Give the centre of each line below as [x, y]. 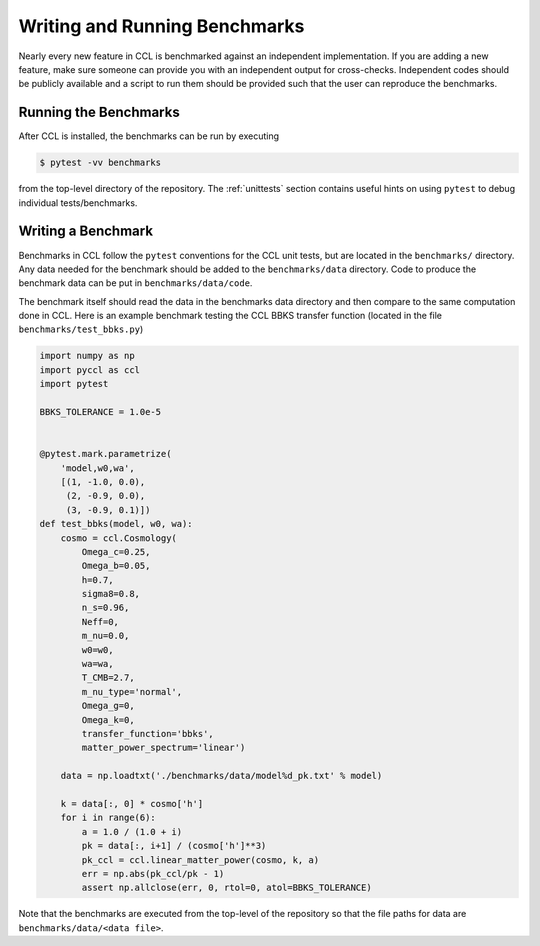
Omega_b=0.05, [116, 566]
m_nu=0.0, [105, 636]
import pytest [74, 384]
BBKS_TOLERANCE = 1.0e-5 [100, 411]
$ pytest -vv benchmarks [100, 163]
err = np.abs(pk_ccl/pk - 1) [153, 873]
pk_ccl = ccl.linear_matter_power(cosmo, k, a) [200, 859]
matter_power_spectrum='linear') [163, 748]
